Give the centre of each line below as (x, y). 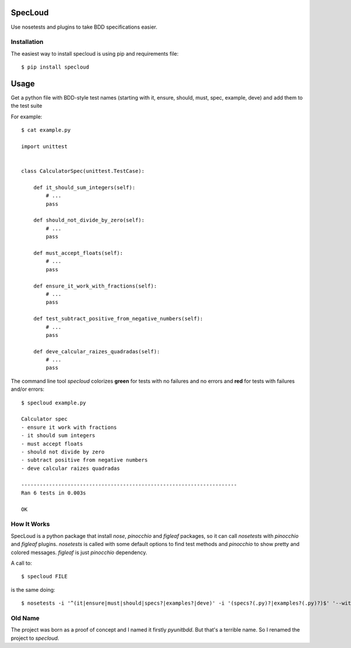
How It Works (30, 524)
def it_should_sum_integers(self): (84, 187)
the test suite (27, 106)
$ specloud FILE (44, 577)
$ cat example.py (46, 130)
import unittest (44, 146)
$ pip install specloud (55, 67)
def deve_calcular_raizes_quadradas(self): (97, 351)
